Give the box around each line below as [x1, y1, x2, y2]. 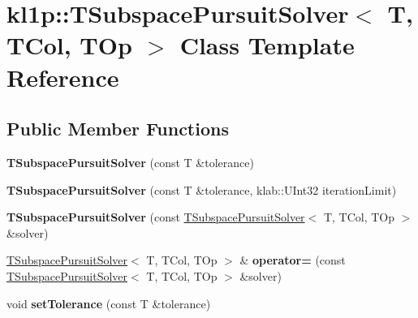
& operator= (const [239, 251, 346, 269]
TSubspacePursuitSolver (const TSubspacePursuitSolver [6, 208, 305, 226]
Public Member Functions [6, 116, 229, 141]
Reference [6, 60, 119, 93]
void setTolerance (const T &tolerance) [6, 294, 211, 312]
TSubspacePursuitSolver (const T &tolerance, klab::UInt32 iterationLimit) [6, 181, 397, 198]
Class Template [179, 28, 355, 62]
